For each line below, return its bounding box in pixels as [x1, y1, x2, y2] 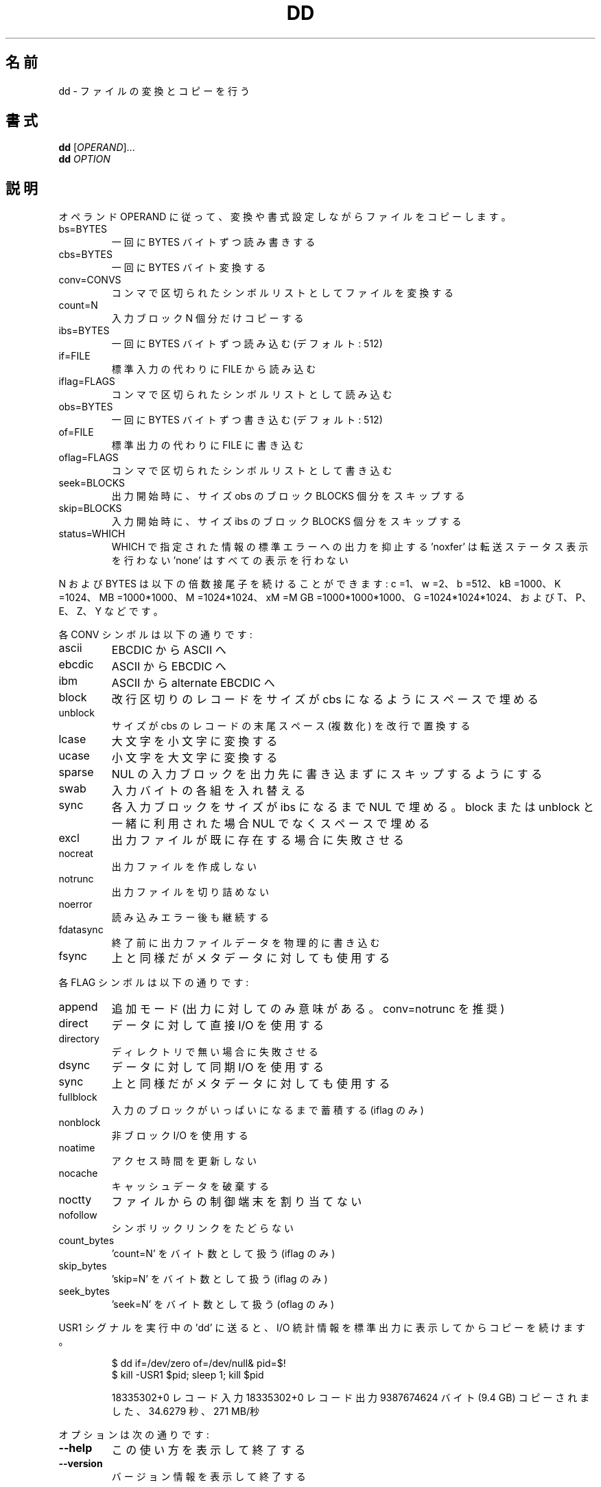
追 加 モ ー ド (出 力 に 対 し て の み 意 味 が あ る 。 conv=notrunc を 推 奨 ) [111, 1002, 505, 1016]
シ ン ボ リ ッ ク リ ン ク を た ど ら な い [111, 1222, 294, 1234]
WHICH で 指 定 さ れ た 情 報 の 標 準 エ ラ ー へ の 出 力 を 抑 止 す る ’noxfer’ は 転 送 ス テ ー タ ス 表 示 [111, 541, 589, 553]
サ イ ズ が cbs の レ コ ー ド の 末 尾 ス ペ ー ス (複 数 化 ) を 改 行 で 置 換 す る [111, 720, 471, 732]
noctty [58, 1193, 92, 1207]
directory [58, 1033, 99, 1045]
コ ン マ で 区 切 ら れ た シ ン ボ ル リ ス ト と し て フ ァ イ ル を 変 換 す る [111, 287, 454, 299]
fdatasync [58, 924, 104, 936]
